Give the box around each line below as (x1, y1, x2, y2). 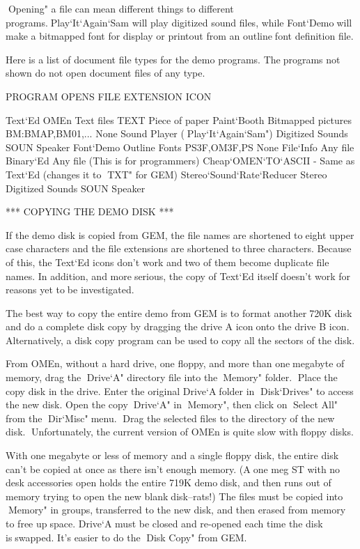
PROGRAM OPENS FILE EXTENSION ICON (6, 88, 212, 103)
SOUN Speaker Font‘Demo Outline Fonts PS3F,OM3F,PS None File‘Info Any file (6, 139, 354, 154)
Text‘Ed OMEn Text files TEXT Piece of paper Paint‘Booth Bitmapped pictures (6, 112, 352, 127)
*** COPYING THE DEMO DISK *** (6, 204, 174, 219)
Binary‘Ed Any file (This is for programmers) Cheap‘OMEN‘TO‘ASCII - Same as (6, 153, 355, 168)
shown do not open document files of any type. (6, 65, 205, 80)
